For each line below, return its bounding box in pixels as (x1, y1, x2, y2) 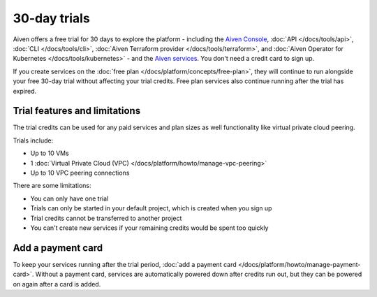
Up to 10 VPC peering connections (30, 168, 130, 177)
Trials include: (13, 136, 54, 145)
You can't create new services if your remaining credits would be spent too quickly (30, 224, 269, 232)
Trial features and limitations (13, 105, 141, 117)
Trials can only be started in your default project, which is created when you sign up (30, 204, 272, 212)
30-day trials (13, 10, 90, 26)
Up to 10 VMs (30, 149, 69, 157)
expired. (13, 87, 37, 95)
